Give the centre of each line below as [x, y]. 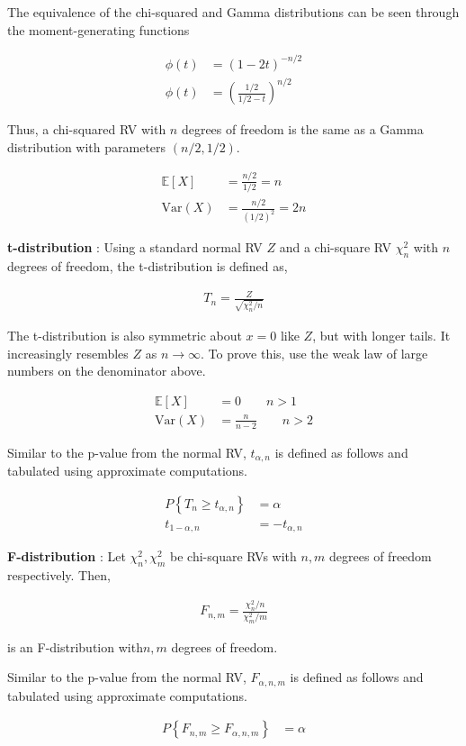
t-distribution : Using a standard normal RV [135, 247]
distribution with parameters [87, 146]
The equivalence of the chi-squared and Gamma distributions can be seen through [233, 12]
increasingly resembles [68, 353]
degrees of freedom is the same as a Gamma [302, 129]
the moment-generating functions [99, 29]
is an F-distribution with [75, 646]
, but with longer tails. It [381, 335]
